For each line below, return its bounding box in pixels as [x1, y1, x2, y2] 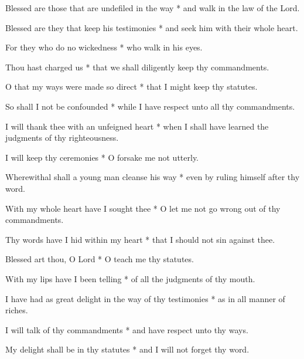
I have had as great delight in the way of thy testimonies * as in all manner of [5, 292, 285, 304]
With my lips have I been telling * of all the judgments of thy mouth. [5, 272, 255, 285]
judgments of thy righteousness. [5, 131, 119, 144]
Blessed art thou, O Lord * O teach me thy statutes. [5, 253, 194, 265]
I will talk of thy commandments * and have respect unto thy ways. [5, 323, 248, 336]
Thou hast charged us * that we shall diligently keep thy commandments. [5, 60, 269, 73]
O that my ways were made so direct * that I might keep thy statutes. [5, 80, 258, 93]
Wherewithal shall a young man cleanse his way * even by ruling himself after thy [5, 171, 300, 183]
